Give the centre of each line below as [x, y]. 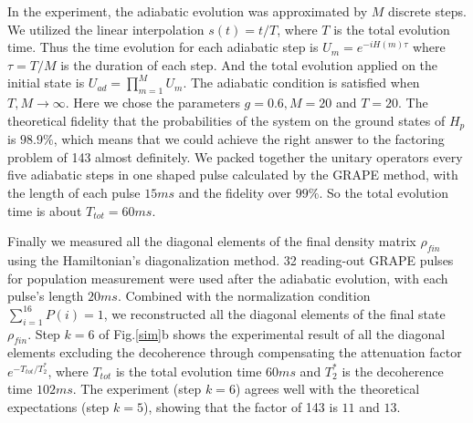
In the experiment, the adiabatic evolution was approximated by [188, 11]
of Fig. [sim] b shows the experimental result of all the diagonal [272, 333]
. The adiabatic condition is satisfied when [301, 83]
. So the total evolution [384, 192]
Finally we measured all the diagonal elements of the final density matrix [212, 241]
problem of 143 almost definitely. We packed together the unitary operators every [235, 156]
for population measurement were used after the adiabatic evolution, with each [228, 278]
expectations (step [58, 406]
